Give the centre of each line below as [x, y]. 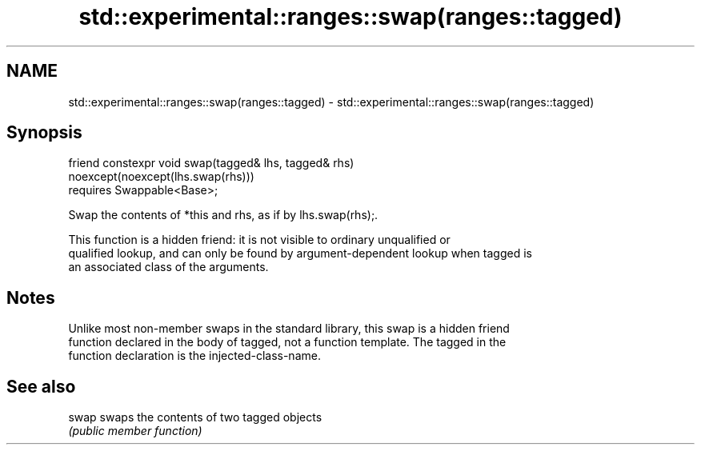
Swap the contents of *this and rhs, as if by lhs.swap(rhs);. [223, 215]
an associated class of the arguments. [168, 267]
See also [41, 386]
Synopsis [44, 133]
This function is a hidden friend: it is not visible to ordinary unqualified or [259, 240]
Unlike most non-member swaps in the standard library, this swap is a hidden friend [289, 329]
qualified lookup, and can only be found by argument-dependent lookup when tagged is [300, 253]
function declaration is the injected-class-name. [194, 356]
